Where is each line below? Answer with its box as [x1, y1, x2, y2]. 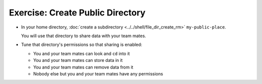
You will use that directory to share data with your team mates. [21, 33, 147, 39]
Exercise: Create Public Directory [9, 7, 146, 18]
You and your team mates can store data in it [33, 57, 123, 63]
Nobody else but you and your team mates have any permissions [33, 70, 164, 77]
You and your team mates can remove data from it [33, 64, 133, 70]
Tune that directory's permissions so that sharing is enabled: [21, 42, 143, 48]
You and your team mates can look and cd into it [33, 51, 130, 56]
